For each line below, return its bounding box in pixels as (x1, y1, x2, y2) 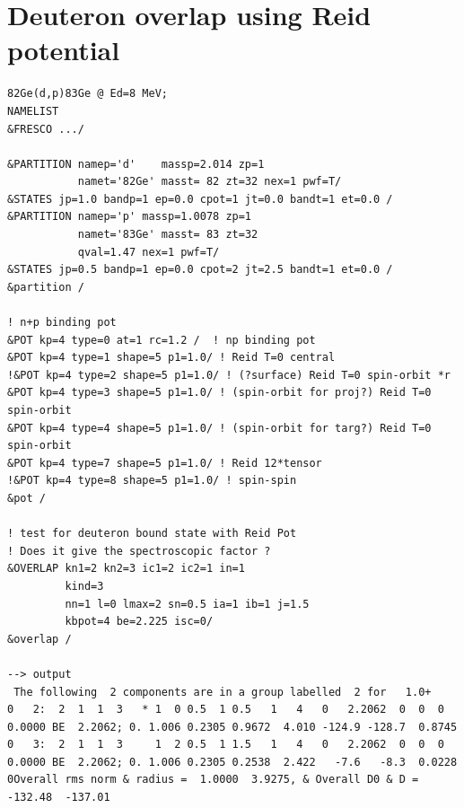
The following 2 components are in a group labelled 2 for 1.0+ (13, 685, 432, 698)
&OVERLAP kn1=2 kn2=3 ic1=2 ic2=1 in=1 (7, 562, 245, 575)
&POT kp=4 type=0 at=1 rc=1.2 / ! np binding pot (7, 333, 316, 347)
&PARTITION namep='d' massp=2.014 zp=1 (7, 157, 265, 171)
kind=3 (65, 579, 104, 593)
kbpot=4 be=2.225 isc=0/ (65, 615, 214, 628)
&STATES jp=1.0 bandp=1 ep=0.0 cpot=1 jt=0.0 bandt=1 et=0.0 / (7, 192, 393, 206)
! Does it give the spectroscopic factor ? (7, 544, 271, 558)
